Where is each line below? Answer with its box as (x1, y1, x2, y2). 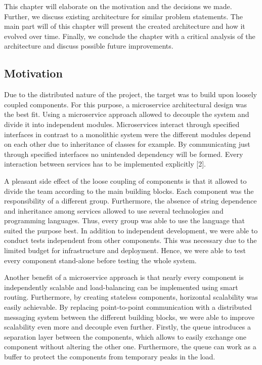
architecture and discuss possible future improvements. (4, 40, 173, 51)
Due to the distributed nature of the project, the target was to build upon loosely (4, 89, 257, 100)
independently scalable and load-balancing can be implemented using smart (4, 281, 238, 292)
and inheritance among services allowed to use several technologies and (4, 205, 224, 216)
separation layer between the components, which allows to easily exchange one (4, 331, 247, 342)
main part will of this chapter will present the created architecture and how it (4, 21, 245, 31)
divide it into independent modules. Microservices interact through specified (4, 118, 240, 129)
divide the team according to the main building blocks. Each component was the (4, 185, 254, 196)
